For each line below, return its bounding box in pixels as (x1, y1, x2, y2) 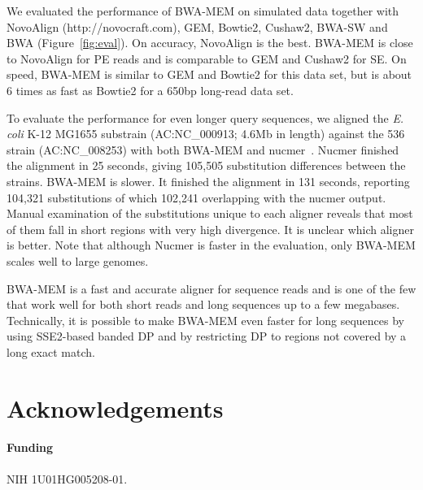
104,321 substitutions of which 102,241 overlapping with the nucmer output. (7, 189, 386, 206)
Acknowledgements (7, 391, 224, 424)
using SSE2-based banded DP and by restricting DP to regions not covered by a (7, 327, 407, 345)
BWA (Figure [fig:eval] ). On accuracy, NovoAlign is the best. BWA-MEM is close (7, 34, 413, 51)
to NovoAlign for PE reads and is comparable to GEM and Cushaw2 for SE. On (7, 50, 407, 67)
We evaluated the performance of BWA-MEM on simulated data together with (7, 2, 399, 19)
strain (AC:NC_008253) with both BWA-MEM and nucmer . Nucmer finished (7, 141, 399, 158)
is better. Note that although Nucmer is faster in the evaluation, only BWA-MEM (7, 236, 416, 254)
